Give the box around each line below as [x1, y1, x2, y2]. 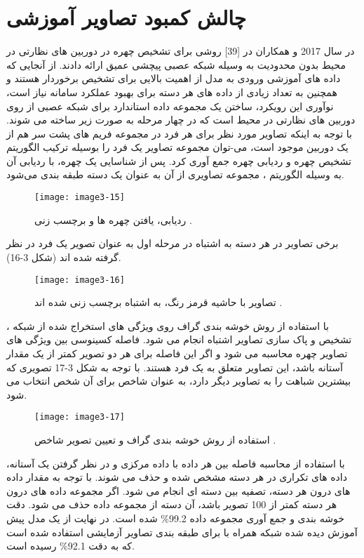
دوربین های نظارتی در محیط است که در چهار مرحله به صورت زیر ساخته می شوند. [6, 112, 356, 127]
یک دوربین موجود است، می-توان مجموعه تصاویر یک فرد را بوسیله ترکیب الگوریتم [6, 140, 349, 154]
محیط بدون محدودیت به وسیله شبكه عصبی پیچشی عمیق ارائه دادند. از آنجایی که [6, 57, 346, 72]
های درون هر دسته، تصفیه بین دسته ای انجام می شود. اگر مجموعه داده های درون [6, 483, 351, 498]
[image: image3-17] [34, 412, 125, 423]
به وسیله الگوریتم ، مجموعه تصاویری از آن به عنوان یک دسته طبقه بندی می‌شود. [6, 167, 344, 182]
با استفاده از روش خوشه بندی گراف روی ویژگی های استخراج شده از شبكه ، [6, 318, 329, 333]
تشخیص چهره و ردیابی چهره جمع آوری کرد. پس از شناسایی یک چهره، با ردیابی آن [6, 153, 351, 168]
